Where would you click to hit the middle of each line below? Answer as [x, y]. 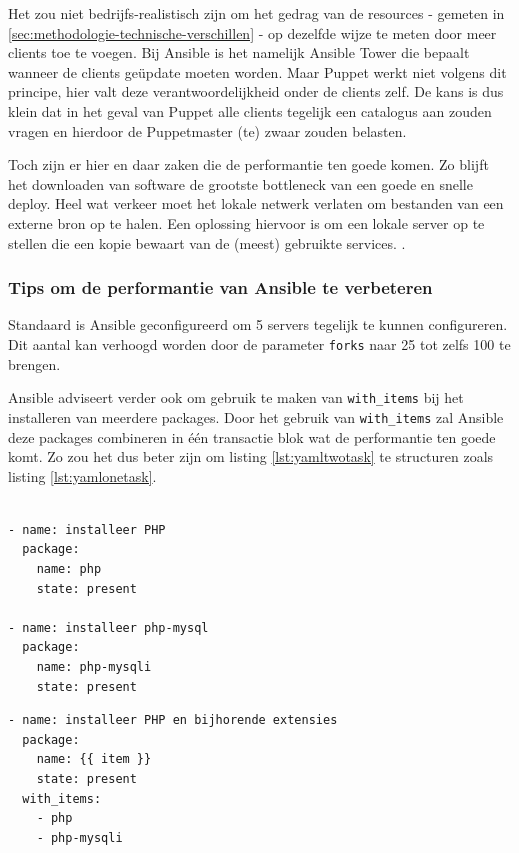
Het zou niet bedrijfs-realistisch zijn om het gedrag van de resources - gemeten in [256, 13]
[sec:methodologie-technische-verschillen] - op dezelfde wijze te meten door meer [252, 32]
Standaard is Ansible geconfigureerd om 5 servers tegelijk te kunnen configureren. [258, 324]
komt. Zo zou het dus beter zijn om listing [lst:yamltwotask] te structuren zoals [251, 456]
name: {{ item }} [94, 759]
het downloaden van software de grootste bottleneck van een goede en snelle [240, 183]
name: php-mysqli [94, 667]
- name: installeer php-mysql [108, 627]
